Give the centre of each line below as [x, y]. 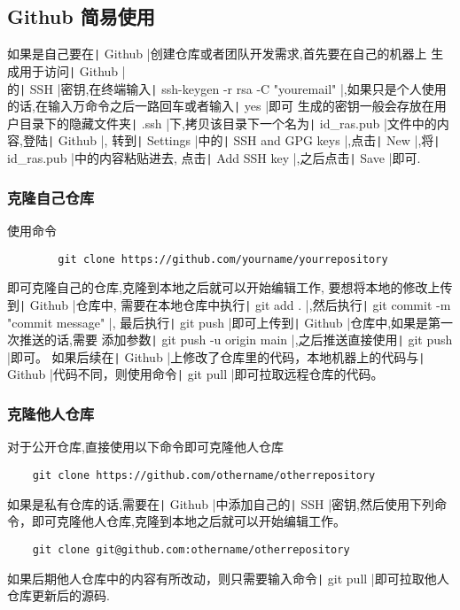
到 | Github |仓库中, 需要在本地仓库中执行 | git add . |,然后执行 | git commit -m [229, 304]
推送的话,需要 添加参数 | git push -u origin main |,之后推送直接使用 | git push [236, 340]
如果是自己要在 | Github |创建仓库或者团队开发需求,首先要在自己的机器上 [217, 54]
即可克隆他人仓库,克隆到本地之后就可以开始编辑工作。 [188, 521]
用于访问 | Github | [72, 70]
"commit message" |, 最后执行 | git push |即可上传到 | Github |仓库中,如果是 [218, 322]
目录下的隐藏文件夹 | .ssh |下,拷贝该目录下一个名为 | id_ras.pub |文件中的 [228, 123]
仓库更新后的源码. [58, 595]
